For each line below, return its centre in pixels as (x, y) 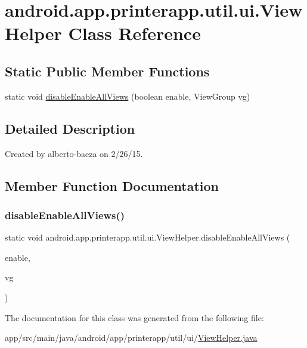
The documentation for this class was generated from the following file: (134, 317)
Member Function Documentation (112, 185)
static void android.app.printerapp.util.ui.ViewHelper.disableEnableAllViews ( (148, 237)
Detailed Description (70, 128)
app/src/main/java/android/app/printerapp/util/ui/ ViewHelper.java (131, 338)
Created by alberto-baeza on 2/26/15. (74, 153)
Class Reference (134, 33)
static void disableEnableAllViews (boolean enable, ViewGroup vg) (128, 96)
